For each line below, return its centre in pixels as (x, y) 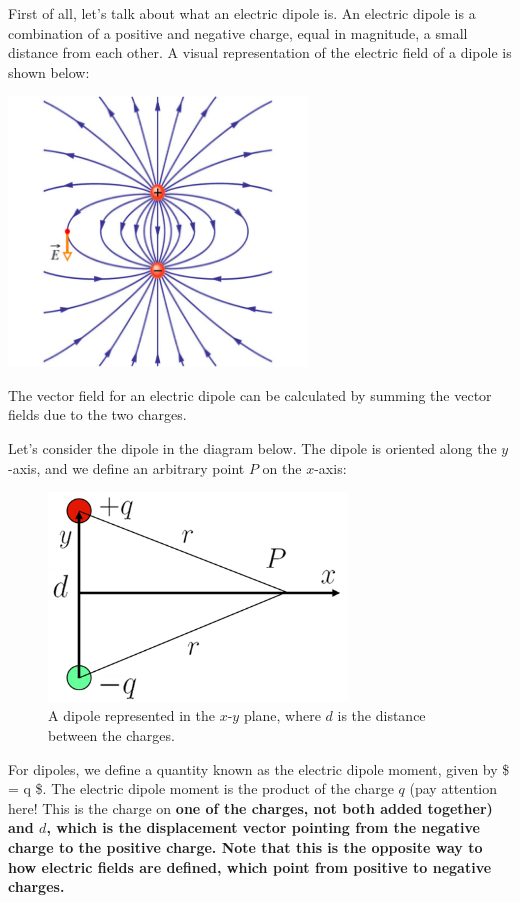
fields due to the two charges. (97, 414)
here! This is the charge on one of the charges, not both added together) (250, 807)
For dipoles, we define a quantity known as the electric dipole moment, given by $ (259, 768)
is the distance (381, 715)
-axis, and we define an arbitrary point (126, 467)
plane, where (282, 715)
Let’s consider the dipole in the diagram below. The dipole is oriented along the (252, 448)
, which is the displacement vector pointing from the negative (263, 827)
